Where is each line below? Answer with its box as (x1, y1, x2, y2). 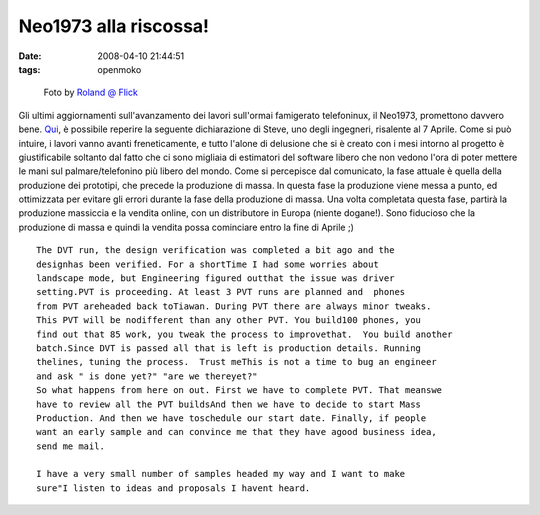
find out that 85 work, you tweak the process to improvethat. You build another (36, 328, 453, 340)
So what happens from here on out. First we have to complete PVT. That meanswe (36, 385, 443, 396)
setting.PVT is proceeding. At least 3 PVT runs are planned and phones (36, 286, 406, 298)
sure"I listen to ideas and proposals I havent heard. (36, 482, 311, 494)
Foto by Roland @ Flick (43, 86, 139, 99)
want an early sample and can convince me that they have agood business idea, (36, 426, 437, 438)
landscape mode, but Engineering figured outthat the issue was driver (36, 273, 395, 284)
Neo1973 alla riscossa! (18, 15, 210, 37)
